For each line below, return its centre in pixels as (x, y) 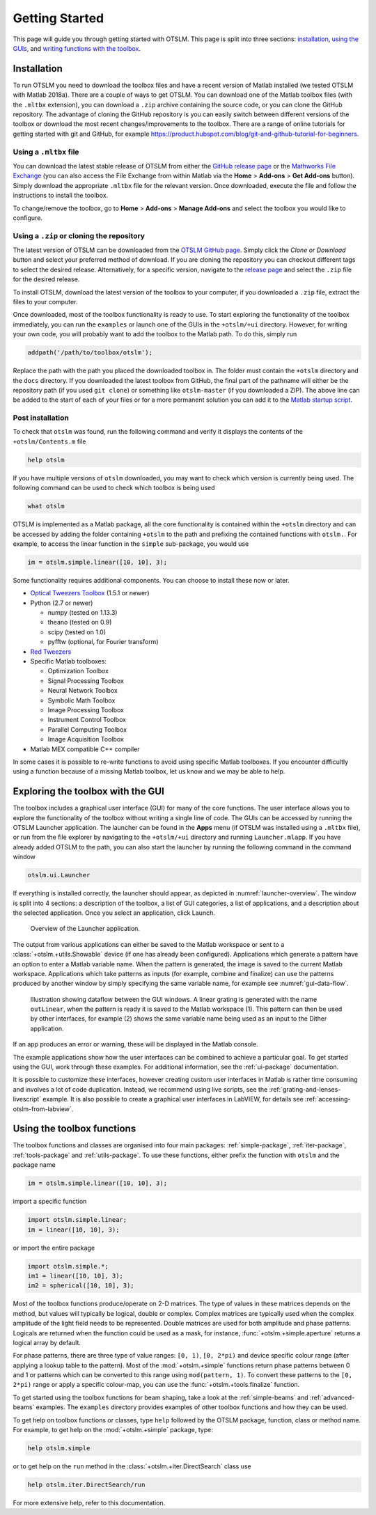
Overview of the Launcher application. (85, 929)
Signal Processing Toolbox (86, 681)
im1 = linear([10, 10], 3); (75, 1275)
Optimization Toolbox (78, 671)
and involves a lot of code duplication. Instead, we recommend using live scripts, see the (140, 1089)
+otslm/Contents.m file (49, 441)
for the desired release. (46, 279)
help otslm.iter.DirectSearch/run (86, 1484)
